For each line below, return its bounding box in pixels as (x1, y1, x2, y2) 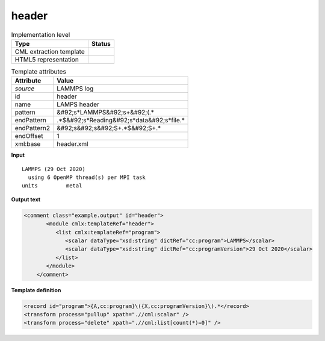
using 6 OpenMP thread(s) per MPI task (28, 174, 146, 181)
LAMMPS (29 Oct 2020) (22, 166, 85, 172)
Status (91, 39, 111, 48)
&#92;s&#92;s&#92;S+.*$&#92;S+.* (57, 124, 161, 133)
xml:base (14, 140, 41, 148)
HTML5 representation (14, 55, 79, 63)
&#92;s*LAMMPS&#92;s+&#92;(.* (57, 108, 155, 117)
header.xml (57, 140, 88, 148)
